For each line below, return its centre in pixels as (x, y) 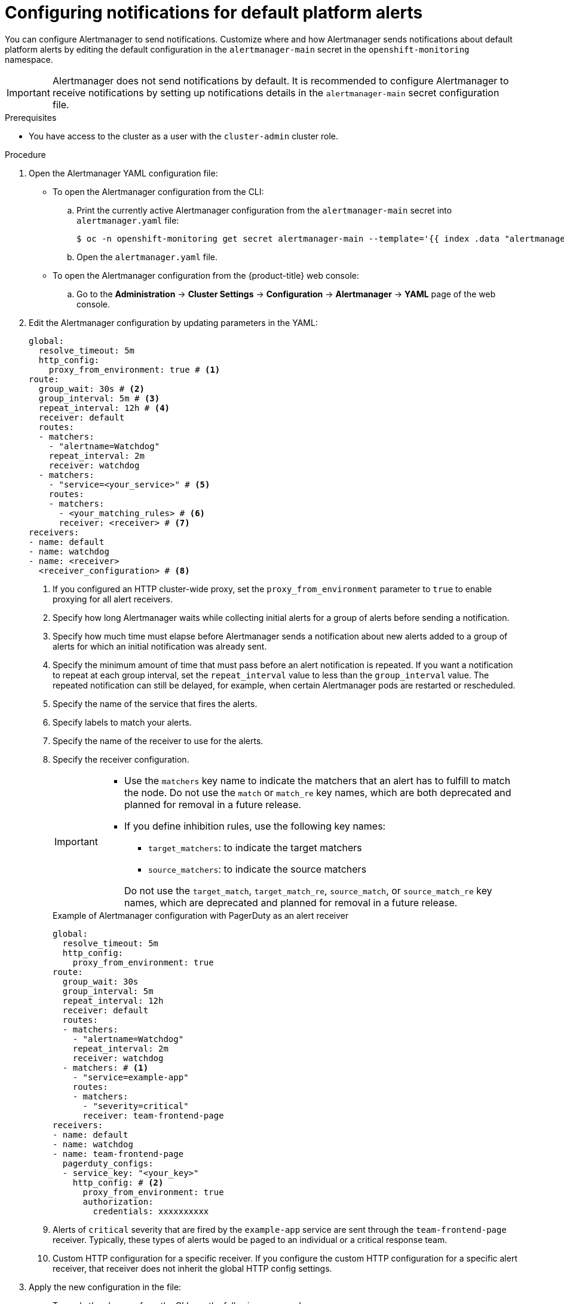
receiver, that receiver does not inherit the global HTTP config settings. (192, 1268)
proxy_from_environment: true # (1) (134, 369)
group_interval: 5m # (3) (99, 398)
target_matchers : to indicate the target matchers (255, 847)
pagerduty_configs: (108, 1163)
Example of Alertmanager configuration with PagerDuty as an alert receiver (201, 915)
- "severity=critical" (136, 1106)
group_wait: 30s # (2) (91, 389)
